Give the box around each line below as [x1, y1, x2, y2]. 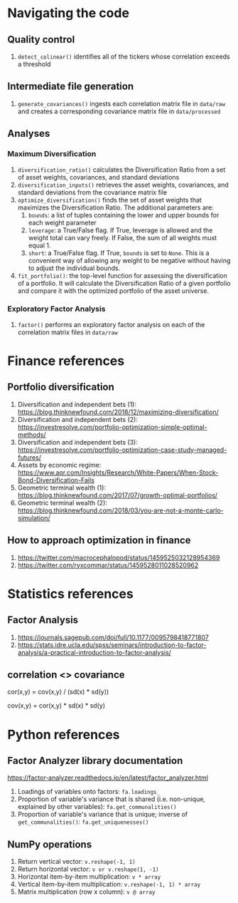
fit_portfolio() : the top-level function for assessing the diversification [17, 271, 227, 279]
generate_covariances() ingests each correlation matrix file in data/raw [17, 99, 226, 108]
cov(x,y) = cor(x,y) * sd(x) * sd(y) [7, 701, 105, 710]
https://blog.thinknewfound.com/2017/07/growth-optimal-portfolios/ [17, 490, 218, 500]
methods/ [17, 430, 46, 439]
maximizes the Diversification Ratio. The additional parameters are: [17, 203, 215, 212]
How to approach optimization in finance [7, 535, 191, 547]
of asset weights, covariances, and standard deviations [17, 172, 180, 181]
